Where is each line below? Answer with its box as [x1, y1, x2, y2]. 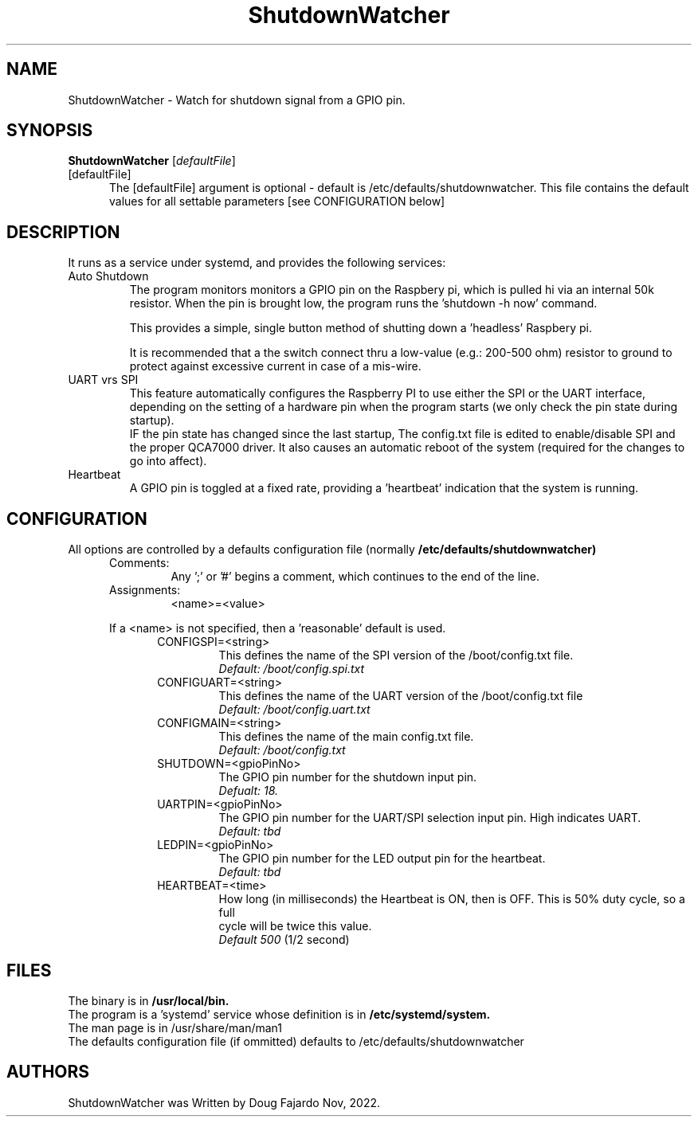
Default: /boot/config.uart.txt [218, 702, 371, 717]
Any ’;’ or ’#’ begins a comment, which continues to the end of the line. [171, 569, 539, 584]
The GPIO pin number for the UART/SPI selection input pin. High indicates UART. [218, 811, 641, 825]
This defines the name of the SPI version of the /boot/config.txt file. [218, 648, 574, 663]
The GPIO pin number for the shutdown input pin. [218, 770, 477, 785]
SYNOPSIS [6, 120, 93, 141]
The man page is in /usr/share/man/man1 [68, 1020, 283, 1035]
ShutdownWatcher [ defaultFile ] [68, 154, 236, 168]
